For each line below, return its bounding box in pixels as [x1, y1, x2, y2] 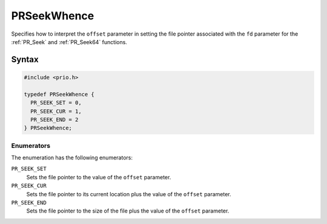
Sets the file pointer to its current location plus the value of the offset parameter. [26, 190, 231, 197]
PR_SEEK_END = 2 [30, 116, 79, 123]
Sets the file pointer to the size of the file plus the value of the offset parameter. [26, 207, 230, 214]
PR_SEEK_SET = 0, [30, 100, 82, 106]
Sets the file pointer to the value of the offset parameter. [26, 173, 171, 181]
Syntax [11, 54, 39, 65]
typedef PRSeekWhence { [24, 91, 95, 98]
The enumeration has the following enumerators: [11, 154, 133, 161]
